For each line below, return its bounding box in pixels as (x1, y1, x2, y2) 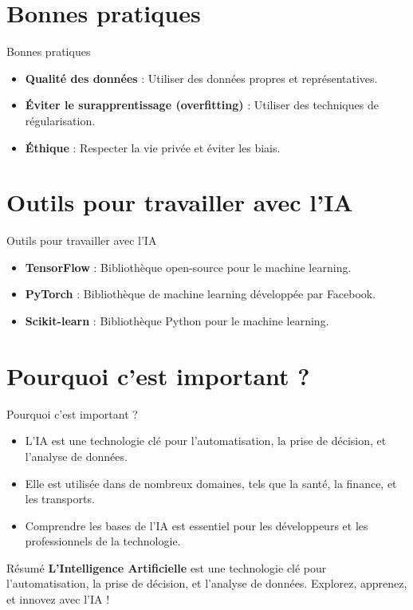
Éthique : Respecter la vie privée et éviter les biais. (25, 139, 281, 155)
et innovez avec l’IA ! (6, 591, 110, 608)
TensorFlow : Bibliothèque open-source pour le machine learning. (25, 258, 352, 275)
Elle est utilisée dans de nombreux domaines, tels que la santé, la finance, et (25, 474, 397, 491)
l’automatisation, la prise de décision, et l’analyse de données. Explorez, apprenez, (6, 575, 407, 592)
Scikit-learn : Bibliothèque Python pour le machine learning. (25, 313, 329, 329)
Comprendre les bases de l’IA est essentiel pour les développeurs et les (25, 517, 368, 533)
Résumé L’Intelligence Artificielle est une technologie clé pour (6, 559, 327, 576)
